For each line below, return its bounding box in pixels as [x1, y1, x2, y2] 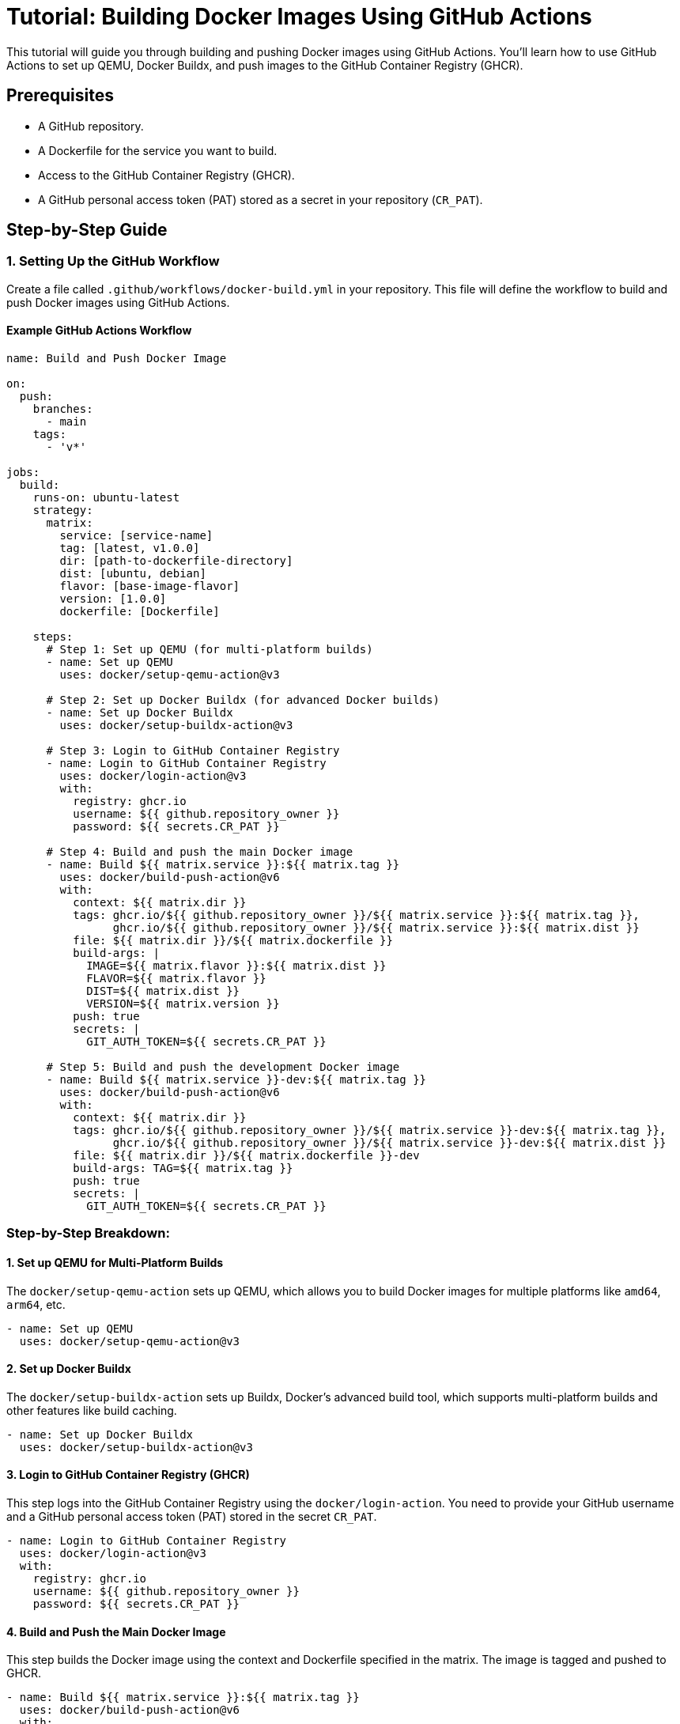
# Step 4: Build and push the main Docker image [46, 845, 353, 859]
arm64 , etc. [6, 1297, 66, 1311]
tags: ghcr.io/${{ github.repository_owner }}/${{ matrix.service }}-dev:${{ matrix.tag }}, [73, 1124, 667, 1137]
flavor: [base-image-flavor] [59, 580, 240, 593]
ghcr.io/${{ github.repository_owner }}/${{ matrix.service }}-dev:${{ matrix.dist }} [112, 1136, 667, 1150]
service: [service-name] [59, 529, 213, 543]
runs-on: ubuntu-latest [32, 491, 180, 505]
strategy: [32, 504, 93, 517]
